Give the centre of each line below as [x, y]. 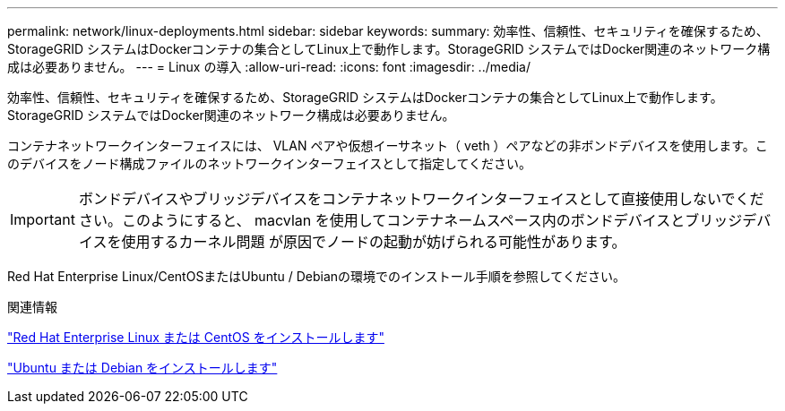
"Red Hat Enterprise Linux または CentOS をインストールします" [196, 337]
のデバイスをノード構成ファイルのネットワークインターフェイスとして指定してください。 [270, 163]
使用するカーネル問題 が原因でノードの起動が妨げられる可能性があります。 [374, 242]
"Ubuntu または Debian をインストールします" [142, 368]
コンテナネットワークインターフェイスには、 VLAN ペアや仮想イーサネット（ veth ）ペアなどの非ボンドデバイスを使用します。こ [388, 146]
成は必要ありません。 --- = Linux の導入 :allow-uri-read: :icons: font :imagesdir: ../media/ [269, 67]
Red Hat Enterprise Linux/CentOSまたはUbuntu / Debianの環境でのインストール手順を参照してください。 [316, 276]
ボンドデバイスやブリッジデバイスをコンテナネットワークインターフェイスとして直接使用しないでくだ [421, 199]
